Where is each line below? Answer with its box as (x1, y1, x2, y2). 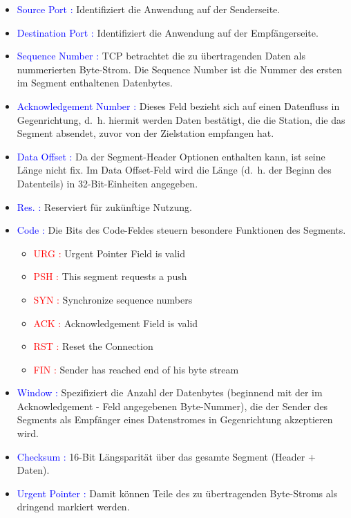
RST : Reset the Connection (33, 339, 153, 353)
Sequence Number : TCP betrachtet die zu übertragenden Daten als (17, 48, 305, 63)
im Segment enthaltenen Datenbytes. (17, 75, 173, 90)
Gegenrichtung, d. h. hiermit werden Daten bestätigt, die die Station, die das (17, 112, 345, 127)
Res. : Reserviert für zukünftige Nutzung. (17, 199, 192, 214)
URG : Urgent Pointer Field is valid (33, 246, 185, 260)
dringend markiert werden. (17, 499, 130, 514)
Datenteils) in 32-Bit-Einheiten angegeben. (17, 176, 198, 190)
